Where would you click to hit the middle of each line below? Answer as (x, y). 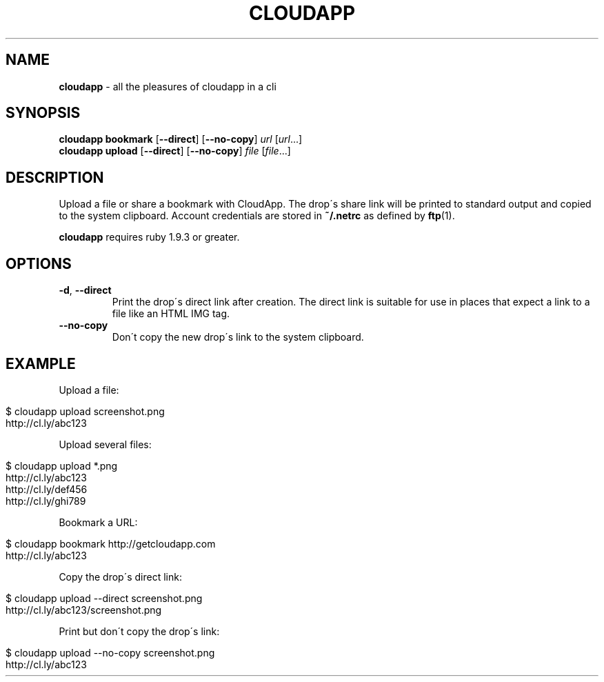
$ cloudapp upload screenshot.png (85, 411)
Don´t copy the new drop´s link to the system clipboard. (238, 337)
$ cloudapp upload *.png (62, 465)
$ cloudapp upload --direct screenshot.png (104, 598)
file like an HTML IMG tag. (171, 314)
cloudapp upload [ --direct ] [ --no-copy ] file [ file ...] (175, 151)
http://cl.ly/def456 (47, 489)
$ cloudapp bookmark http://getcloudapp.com (111, 543)
